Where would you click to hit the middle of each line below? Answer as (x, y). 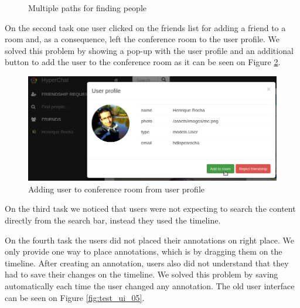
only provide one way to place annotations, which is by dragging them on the (144, 251)
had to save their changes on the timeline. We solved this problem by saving (142, 274)
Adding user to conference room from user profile (116, 189)
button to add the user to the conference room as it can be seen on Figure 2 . (143, 62)
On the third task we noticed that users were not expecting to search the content (150, 209)
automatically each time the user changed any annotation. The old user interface (150, 286)
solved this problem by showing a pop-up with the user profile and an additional (149, 50)
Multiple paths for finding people (88, 8)
